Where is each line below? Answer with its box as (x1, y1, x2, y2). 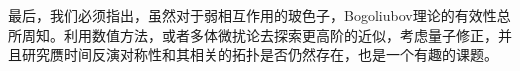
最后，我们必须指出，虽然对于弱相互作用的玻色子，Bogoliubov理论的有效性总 (8, 5, 511, 25)
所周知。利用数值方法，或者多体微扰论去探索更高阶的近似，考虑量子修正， (8, 24, 498, 45)
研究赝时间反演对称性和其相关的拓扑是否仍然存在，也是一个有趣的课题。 (21, 44, 498, 65)
